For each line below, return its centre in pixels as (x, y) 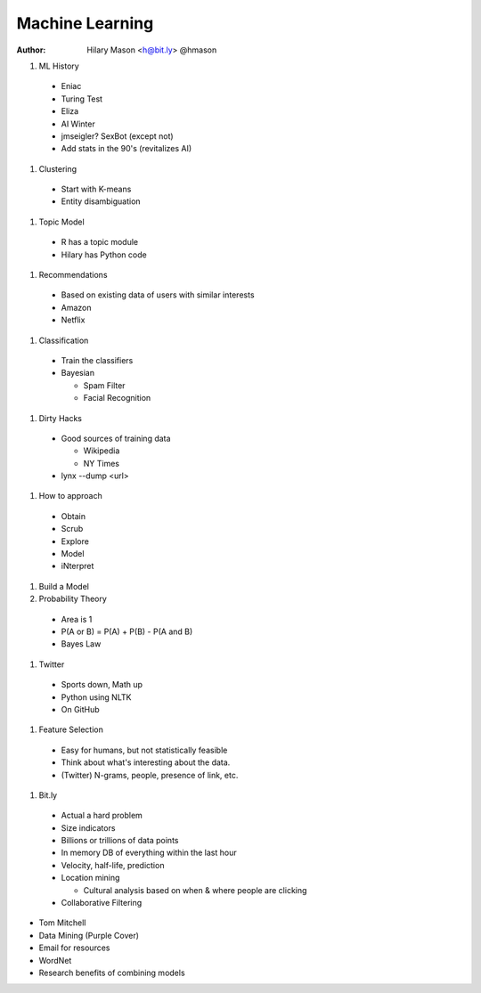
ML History (59, 66)
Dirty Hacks (60, 418)
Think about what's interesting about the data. (146, 762)
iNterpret (77, 566)
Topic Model (61, 222)
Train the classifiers (97, 360)
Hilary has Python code (104, 255)
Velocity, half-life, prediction (113, 865)
